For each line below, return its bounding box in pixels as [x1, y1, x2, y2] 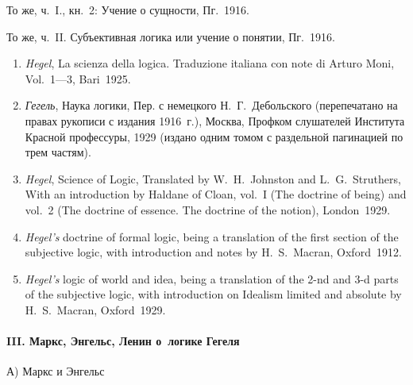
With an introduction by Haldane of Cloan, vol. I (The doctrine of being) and [25, 186, 407, 202]
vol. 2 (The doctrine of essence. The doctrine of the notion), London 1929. [25, 201, 391, 218]
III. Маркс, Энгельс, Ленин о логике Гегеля [6, 333, 240, 349]
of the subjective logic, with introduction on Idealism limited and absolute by [25, 286, 402, 302]
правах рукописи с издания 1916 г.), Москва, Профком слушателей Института [25, 112, 405, 129]
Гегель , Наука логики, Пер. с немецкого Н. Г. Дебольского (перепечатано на [25, 97, 398, 114]
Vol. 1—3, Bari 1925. [25, 70, 131, 87]
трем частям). [25, 144, 91, 160]
